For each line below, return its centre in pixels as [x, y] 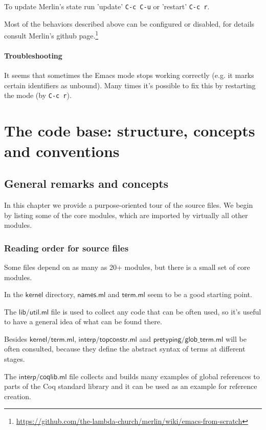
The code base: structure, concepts [130, 131]
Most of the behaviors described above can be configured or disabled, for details [129, 23]
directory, [60, 294]
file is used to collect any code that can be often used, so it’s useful [156, 311]
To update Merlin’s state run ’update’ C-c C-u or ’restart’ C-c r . [107, 6]
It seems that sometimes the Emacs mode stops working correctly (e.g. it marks [129, 75]
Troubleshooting [33, 56]
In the [14, 294]
